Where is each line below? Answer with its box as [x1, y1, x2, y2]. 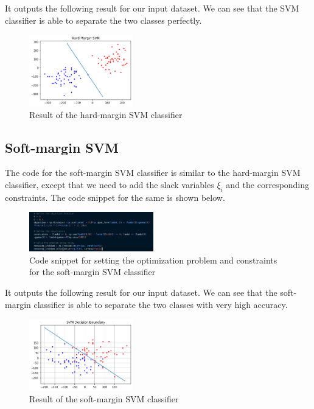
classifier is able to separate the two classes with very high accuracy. [33, 298, 288, 310]
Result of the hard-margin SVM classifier [29, 108, 183, 121]
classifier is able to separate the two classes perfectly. [5, 13, 202, 26]
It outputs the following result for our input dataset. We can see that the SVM [5, 2, 299, 14]
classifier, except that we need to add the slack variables [5, 178, 214, 191]
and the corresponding [226, 178, 310, 191]
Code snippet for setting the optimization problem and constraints [29, 253, 277, 266]
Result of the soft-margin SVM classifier [29, 392, 179, 405]
